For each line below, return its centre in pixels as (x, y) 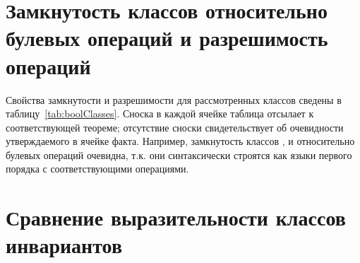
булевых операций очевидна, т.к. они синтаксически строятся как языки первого (179, 154)
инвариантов (64, 245)
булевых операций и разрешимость (167, 38)
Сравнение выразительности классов (176, 217)
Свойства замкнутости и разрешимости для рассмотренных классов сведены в (174, 99)
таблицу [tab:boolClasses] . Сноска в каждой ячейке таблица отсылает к (160, 113)
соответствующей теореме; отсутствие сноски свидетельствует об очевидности (175, 127)
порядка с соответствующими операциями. (97, 169)
